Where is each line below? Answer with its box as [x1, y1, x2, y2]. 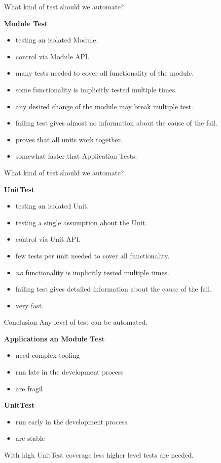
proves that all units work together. [15, 134, 123, 144]
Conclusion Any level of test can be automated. [4, 317, 147, 327]
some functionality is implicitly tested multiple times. [15, 84, 177, 94]
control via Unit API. [15, 234, 81, 244]
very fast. [15, 300, 44, 310]
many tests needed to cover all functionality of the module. [15, 68, 194, 78]
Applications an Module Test [4, 333, 105, 343]
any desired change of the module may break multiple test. [15, 101, 193, 111]
